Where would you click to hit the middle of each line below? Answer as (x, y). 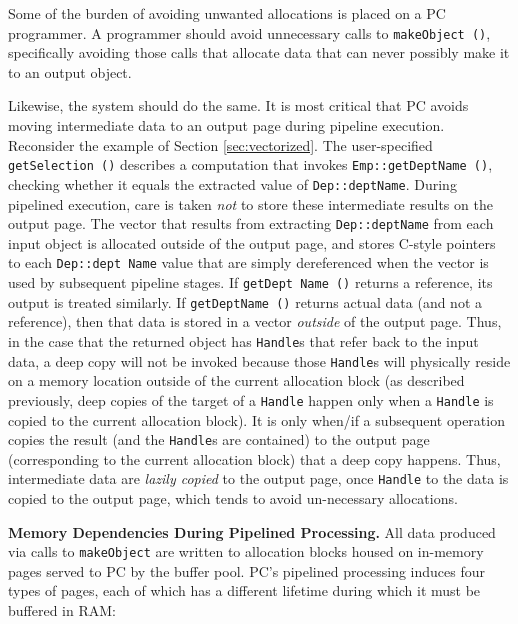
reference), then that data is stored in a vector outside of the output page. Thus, (255, 321)
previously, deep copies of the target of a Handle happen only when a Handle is (251, 399)
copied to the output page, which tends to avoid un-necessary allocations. (233, 498)
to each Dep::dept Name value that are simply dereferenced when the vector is (248, 262)
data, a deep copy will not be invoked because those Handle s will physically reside (259, 360)
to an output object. (70, 71)
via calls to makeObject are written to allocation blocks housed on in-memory (246, 551)
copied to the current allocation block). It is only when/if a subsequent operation (256, 419)
